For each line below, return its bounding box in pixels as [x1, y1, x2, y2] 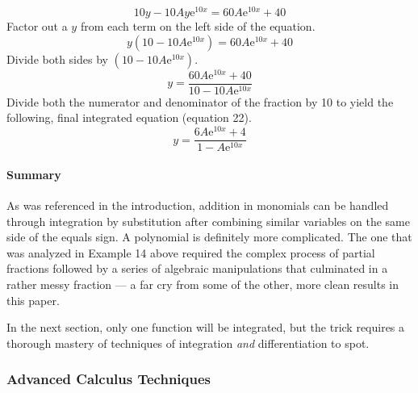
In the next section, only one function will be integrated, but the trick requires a [6, 319, 405, 336]
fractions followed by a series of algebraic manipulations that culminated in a [6, 260, 388, 277]
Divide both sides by [6, 50, 108, 67]
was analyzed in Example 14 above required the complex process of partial [6, 244, 375, 261]
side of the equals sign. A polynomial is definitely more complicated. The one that [6, 228, 412, 245]
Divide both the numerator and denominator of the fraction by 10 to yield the [6, 93, 394, 110]
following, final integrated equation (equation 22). [6, 109, 252, 126]
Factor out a [6, 18, 68, 35]
